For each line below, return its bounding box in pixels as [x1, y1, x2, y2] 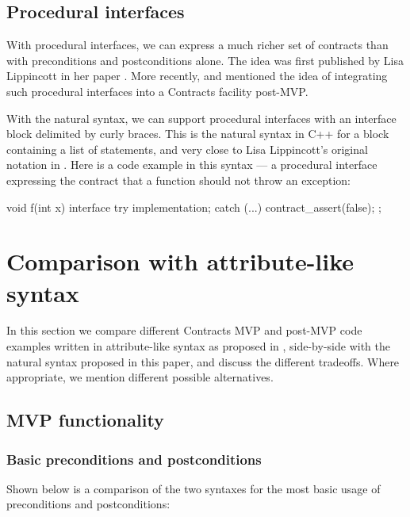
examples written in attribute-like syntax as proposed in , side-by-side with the [6, 338, 390, 354]
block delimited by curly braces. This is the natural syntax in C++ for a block [6, 125, 389, 142]
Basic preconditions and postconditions [6, 449, 262, 469]
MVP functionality [6, 408, 164, 432]
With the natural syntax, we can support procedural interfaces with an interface [6, 109, 397, 126]
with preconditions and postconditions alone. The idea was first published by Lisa [6, 52, 404, 68]
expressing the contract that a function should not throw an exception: [6, 171, 351, 188]
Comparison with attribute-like [6, 245, 354, 278]
